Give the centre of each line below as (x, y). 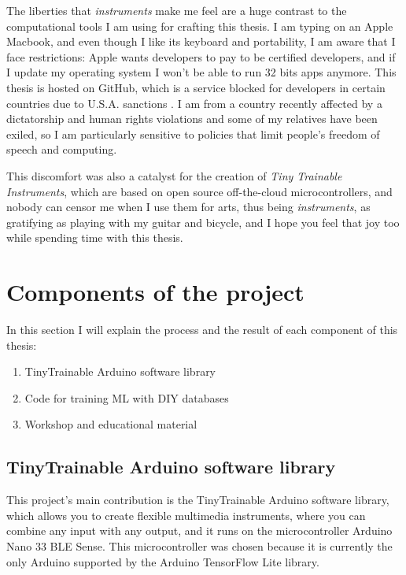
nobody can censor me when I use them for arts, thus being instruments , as (188, 207)
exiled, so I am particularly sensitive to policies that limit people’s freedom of (193, 134)
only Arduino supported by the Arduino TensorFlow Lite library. (163, 561)
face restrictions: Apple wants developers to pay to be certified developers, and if (201, 56)
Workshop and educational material (111, 424)
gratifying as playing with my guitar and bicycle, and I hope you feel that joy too (203, 222)
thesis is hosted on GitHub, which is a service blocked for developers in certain (196, 87)
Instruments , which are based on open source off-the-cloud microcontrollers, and (199, 191)
